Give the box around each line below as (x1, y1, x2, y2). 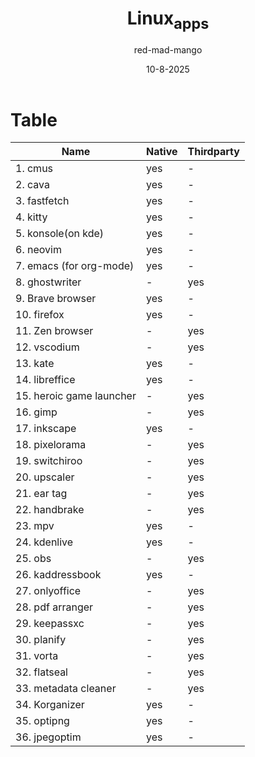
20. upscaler (15, 470, 75, 484)
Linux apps (126, 7, 210, 33)
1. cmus (15, 162, 54, 176)
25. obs (15, 552, 52, 566)
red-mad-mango (133, 43, 203, 56)
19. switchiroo (15, 454, 83, 468)
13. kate (15, 357, 55, 371)
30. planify (15, 633, 67, 647)
